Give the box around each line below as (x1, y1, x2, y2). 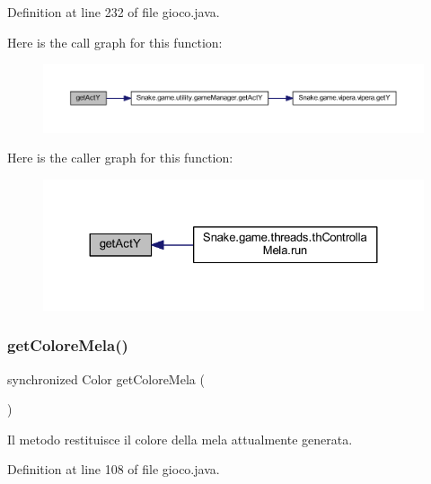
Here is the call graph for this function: (7, 32, 223, 51)
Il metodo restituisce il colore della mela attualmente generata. (7, 429, 353, 448)
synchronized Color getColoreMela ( (7, 369, 205, 388)
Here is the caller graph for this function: (7, 148, 233, 167)
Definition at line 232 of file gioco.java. (7, 3, 220, 21)
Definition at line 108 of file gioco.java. (7, 460, 220, 479)
